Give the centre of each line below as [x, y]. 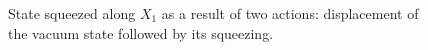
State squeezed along [72, 13]
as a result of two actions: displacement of [290, 13]
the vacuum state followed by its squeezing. [141, 32]
